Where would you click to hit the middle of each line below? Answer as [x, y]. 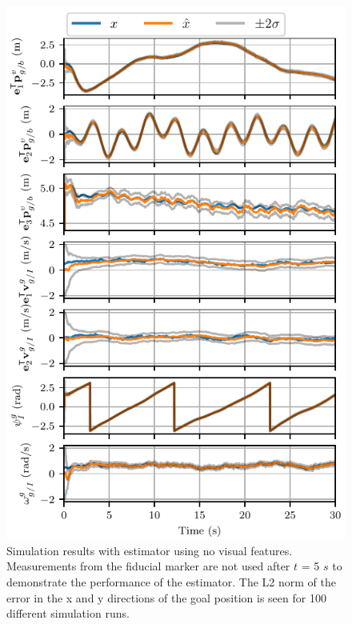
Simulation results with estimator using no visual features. [150, 550]
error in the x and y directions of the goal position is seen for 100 [166, 597]
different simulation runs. [68, 613]
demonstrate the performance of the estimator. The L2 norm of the [171, 582]
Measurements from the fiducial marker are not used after [148, 566]
